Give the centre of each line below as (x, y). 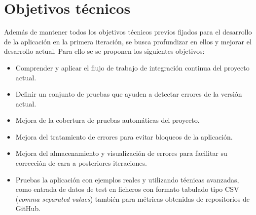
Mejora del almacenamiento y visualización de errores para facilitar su (121, 153)
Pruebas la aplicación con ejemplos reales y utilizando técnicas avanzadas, (127, 179)
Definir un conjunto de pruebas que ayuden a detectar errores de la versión (129, 94)
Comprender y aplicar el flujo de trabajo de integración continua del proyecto (132, 67)
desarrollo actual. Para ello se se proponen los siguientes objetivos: (104, 51)
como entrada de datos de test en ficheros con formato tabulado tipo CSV (127, 189)
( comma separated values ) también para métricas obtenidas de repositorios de (132, 198)
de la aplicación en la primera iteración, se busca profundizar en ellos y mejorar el (128, 41)
